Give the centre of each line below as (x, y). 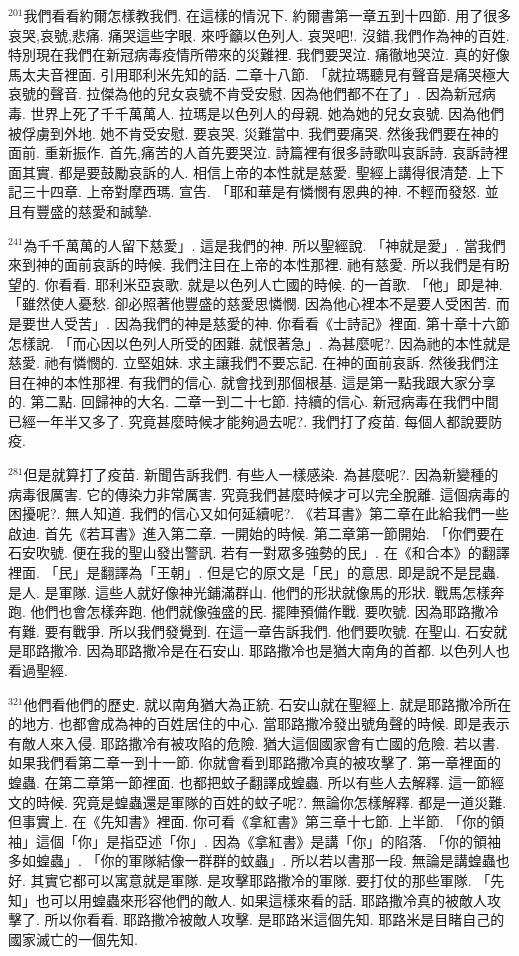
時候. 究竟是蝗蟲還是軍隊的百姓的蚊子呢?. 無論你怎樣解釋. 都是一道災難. (271, 801)
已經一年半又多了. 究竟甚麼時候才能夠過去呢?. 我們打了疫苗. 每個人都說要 (248, 420)
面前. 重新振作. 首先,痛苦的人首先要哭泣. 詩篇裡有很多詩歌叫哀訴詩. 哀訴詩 (251, 152)
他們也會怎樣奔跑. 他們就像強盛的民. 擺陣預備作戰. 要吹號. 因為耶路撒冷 (264, 611)
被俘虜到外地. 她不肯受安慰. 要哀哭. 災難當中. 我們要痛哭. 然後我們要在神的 (253, 132)
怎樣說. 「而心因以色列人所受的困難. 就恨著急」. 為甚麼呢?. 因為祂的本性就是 (259, 342)
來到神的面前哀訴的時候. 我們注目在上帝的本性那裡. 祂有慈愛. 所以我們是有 (252, 264)
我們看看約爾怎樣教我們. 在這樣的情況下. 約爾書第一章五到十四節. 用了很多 (267, 15)
